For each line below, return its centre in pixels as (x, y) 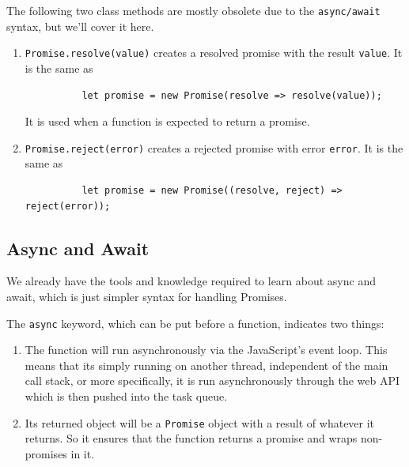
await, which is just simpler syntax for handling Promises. (147, 296)
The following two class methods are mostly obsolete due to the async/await (193, 10)
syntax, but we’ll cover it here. (80, 26)
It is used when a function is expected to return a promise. (167, 121)
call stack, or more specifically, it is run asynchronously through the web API (212, 380)
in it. (83, 453)
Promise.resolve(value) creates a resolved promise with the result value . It (214, 53)
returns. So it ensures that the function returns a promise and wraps (191, 438)
